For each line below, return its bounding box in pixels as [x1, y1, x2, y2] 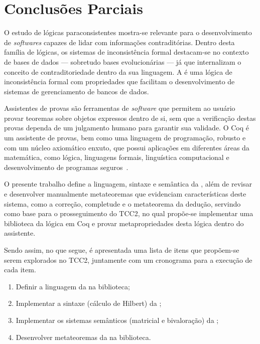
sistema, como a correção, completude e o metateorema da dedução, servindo [4, 198, 241, 209]
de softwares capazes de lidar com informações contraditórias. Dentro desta [4, 37, 235, 47]
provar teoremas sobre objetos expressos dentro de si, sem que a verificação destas [4, 112, 256, 123]
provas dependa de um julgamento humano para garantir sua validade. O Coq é [4, 122, 249, 133]
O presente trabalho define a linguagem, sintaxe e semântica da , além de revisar [4, 179, 252, 189]
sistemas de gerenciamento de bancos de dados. [4, 86, 149, 96]
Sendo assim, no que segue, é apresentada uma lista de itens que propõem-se [4, 245, 239, 255]
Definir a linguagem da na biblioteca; [16, 281, 130, 291]
